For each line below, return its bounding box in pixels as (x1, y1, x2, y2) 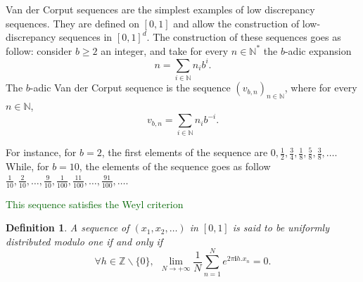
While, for (6, 159, 49, 174)
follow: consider (6, 43, 72, 58)
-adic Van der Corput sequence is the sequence (30, 80, 231, 95)
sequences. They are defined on (6, 15, 139, 30)
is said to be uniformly (232, 220, 329, 235)
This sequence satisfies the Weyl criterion (6, 196, 184, 211)
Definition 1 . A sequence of (6, 220, 129, 235)
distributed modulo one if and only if (6, 233, 163, 248)
